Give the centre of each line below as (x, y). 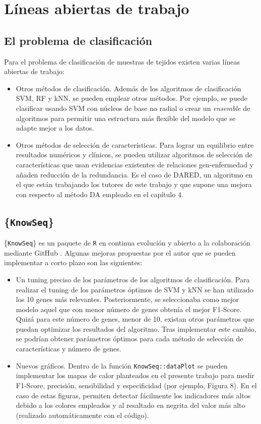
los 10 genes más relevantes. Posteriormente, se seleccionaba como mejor (127, 299)
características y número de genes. (69, 349)
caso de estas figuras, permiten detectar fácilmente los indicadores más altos (133, 395)
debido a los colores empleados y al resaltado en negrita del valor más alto (130, 405)
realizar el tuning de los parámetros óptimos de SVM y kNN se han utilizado (135, 289)
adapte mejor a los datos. (55, 128)
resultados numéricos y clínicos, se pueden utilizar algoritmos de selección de (134, 155)
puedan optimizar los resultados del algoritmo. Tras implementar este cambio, (136, 328)
